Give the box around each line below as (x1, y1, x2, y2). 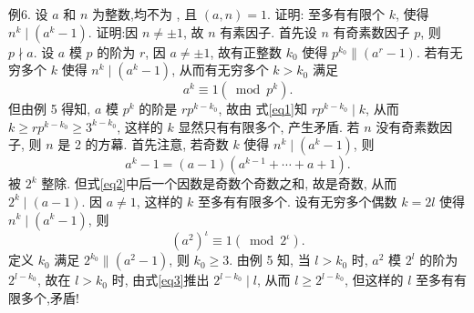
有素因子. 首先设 (220, 22, 317, 41)
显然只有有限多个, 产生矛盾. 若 (178, 116, 360, 136)
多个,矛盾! (20, 288, 79, 307)
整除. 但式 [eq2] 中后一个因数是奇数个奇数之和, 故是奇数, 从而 (41, 174, 397, 193)
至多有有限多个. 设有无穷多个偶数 (198, 191, 397, 210)
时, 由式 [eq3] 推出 (111, 270, 210, 289)
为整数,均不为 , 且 (92, 5, 198, 23)
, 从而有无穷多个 (171, 60, 269, 79)
